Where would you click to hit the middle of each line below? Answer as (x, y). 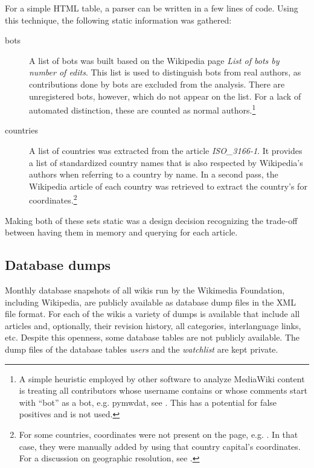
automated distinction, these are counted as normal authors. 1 (143, 109)
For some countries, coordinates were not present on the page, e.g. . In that (159, 434)
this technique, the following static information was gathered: (118, 20)
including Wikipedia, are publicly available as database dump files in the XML (150, 302)
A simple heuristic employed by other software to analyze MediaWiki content (162, 378)
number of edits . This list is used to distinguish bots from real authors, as (165, 72)
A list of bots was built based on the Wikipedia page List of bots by (154, 60)
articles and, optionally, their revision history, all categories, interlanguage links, (153, 325)
